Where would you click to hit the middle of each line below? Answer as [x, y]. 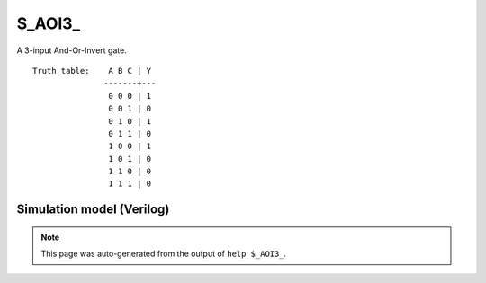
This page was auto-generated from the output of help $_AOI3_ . [164, 254]
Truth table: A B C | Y [92, 71]
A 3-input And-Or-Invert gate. [72, 50]
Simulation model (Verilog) [93, 210]
